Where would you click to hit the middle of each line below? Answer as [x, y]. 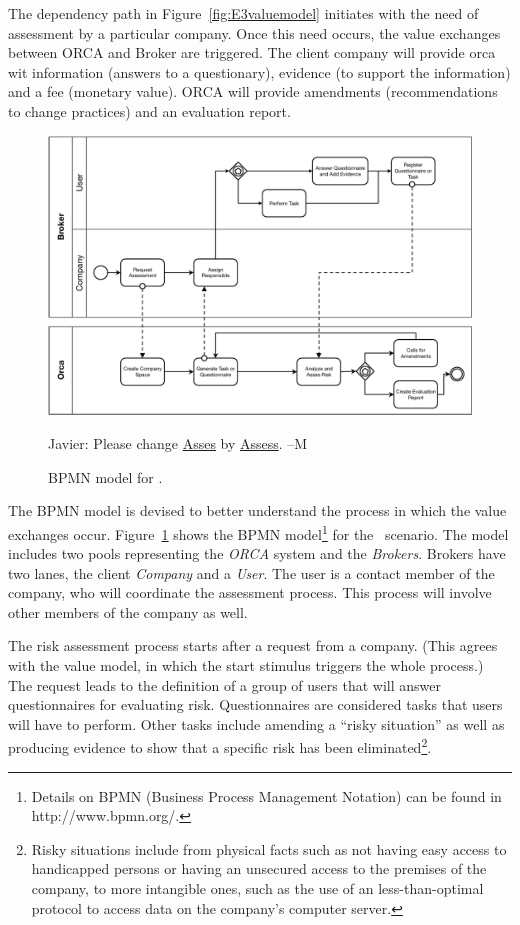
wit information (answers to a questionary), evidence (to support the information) [259, 71]
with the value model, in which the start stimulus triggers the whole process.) [246, 665]
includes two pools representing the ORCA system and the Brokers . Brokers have [257, 553]
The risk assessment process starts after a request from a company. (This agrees [253, 645]
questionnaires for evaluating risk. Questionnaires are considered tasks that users [255, 704]
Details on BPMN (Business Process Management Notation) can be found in [266, 795]
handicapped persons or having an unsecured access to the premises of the [259, 868]
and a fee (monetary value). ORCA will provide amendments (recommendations [253, 91]
